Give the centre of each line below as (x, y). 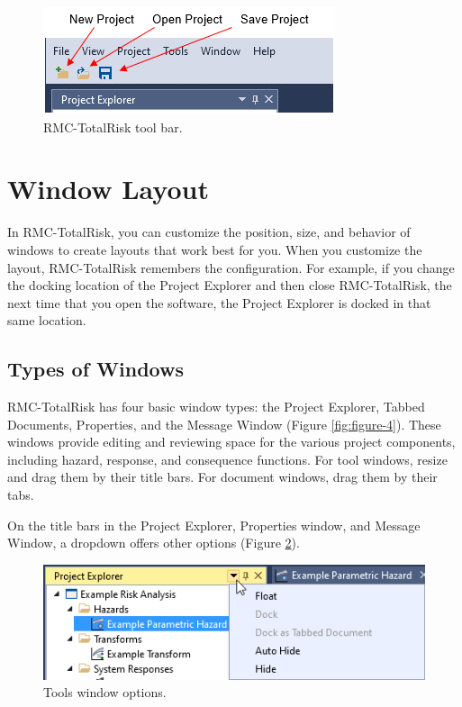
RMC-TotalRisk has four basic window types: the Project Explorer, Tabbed (216, 407)
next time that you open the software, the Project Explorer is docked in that (219, 302)
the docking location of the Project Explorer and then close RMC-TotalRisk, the (230, 285)
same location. (47, 320)
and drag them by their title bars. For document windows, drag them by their (222, 477)
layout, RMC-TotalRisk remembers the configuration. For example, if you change (231, 267)
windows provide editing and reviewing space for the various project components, (231, 442)
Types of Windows (95, 369)
